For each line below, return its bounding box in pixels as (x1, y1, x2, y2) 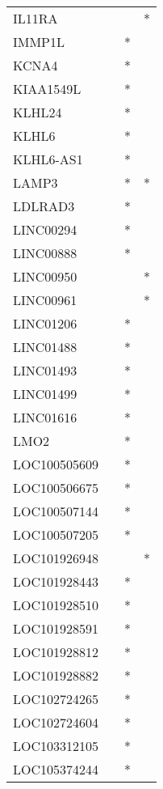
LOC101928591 (13, 619, 99, 638)
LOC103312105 (13, 736, 99, 755)
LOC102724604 (13, 713, 99, 732)
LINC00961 (13, 291, 77, 309)
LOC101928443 (13, 572, 99, 591)
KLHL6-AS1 (13, 150, 83, 168)
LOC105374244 (13, 760, 99, 778)
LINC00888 (13, 244, 77, 262)
